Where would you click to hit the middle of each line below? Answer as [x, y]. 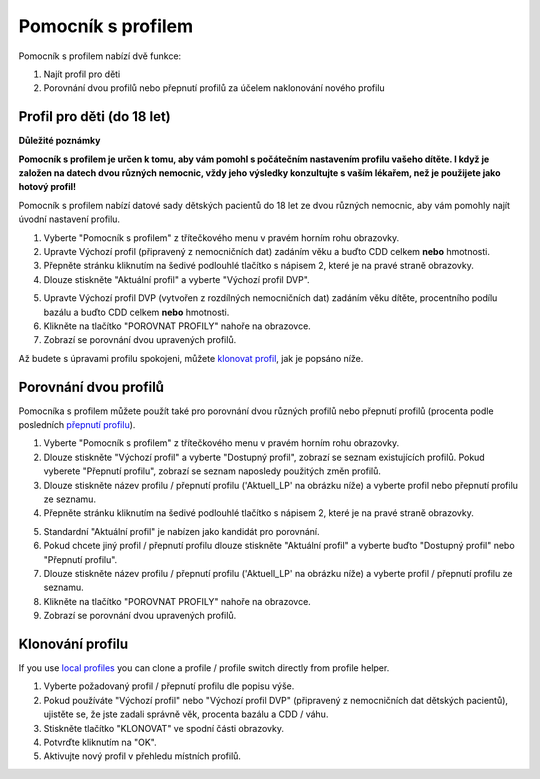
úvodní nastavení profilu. [69, 219]
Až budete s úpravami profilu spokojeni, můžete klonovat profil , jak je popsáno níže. [191, 358]
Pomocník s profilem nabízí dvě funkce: [100, 56]
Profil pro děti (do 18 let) [95, 116]
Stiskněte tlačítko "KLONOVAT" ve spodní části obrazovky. [164, 728]
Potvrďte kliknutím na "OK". [100, 742]
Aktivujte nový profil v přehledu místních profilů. [142, 756]
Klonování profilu [73, 643]
